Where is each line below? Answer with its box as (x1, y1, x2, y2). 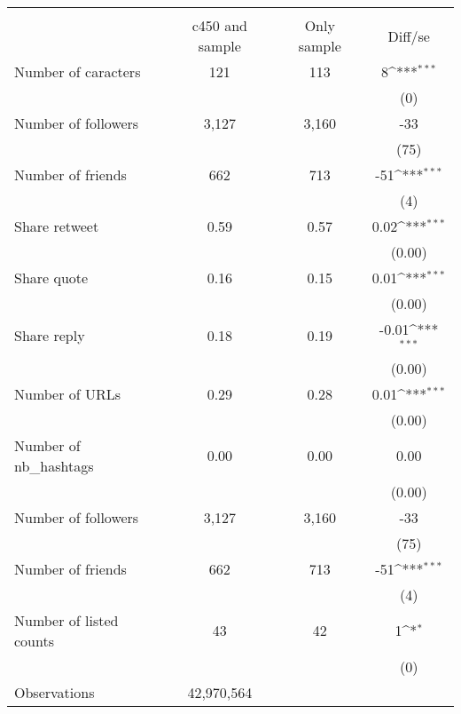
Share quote (14, 267, 89, 288)
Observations (14, 681, 95, 702)
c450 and (191, 15, 247, 36)
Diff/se (387, 25, 430, 46)
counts (14, 630, 54, 651)
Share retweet (14, 216, 99, 236)
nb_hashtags (14, 455, 94, 476)
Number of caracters (14, 61, 141, 82)
